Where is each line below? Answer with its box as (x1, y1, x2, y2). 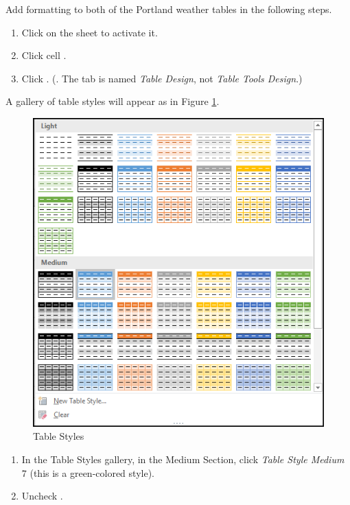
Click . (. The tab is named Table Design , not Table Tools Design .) (21, 71, 303, 85)
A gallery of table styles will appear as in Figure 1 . (5, 94, 220, 108)
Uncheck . (21, 489, 63, 503)
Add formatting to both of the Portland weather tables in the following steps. (5, 2, 332, 16)
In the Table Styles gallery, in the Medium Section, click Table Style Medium (21, 452, 345, 467)
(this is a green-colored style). (30, 465, 154, 480)
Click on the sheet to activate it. (21, 25, 158, 39)
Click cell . (21, 48, 67, 62)
